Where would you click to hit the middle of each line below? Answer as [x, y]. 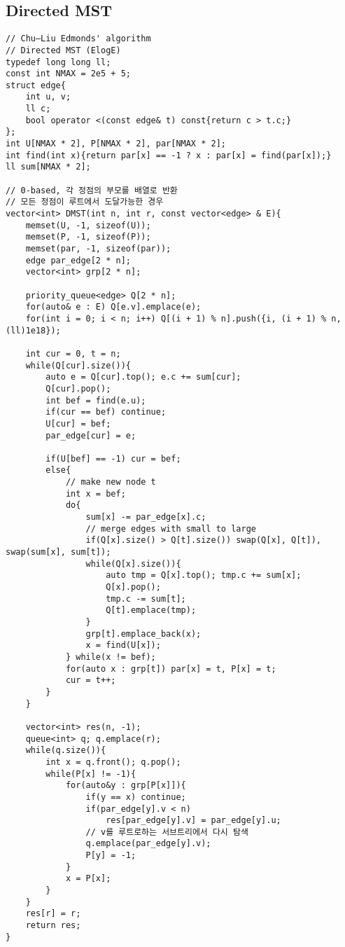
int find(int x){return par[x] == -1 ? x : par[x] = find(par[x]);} [169, 155]
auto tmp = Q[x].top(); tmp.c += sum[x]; [204, 575]
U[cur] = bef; [78, 423]
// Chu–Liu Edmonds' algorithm [78, 39]
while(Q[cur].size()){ [78, 365]
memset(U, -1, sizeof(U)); [88, 225]
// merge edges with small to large [171, 528]
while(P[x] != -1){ [91, 774]
